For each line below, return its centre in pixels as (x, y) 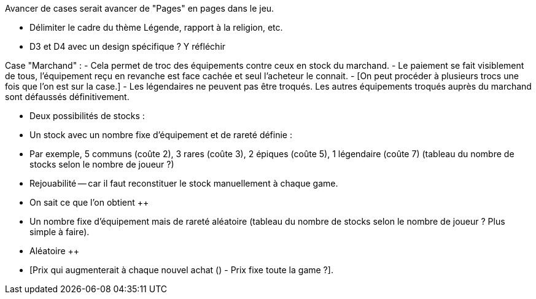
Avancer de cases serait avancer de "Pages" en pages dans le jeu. (140, 8)
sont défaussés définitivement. (67, 97)
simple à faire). (60, 232)
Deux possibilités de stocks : (87, 116)
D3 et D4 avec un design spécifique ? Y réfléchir (128, 46)
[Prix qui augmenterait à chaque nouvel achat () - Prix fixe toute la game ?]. (181, 270)
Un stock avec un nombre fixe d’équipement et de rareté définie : (161, 135)
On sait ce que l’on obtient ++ (89, 202)
